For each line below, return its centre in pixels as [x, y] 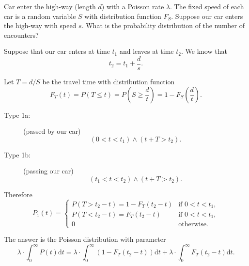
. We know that [204, 51]
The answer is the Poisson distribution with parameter [85, 239]
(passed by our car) [52, 131]
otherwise [192, 224]
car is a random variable [40, 16]
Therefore [18, 194]
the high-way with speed [40, 25]
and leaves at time [147, 51]
